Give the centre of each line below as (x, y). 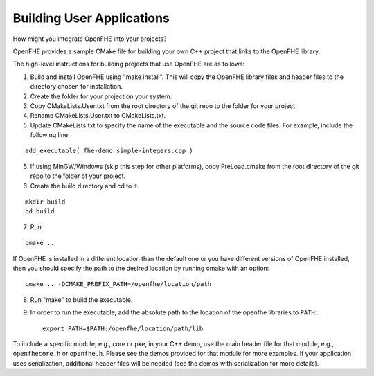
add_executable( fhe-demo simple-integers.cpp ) (109, 151)
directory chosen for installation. (76, 87)
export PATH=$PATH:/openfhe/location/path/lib (123, 328)
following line (49, 135)
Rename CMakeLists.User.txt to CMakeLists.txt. (98, 116)
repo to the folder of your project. (78, 176)
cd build (40, 212)
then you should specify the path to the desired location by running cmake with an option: (141, 268)
